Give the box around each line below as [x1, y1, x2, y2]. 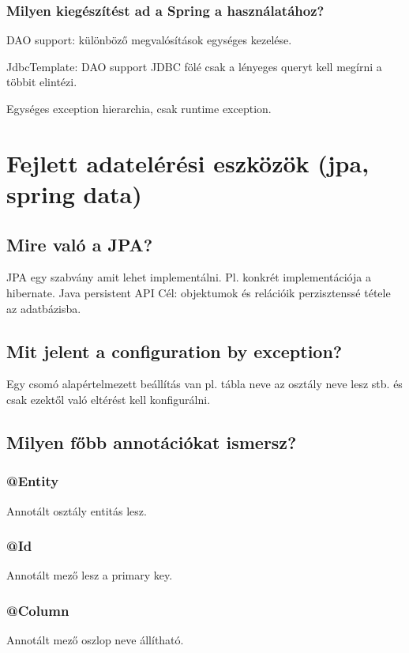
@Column [6, 600, 69, 620]
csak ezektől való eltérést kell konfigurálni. [6, 391, 211, 407]
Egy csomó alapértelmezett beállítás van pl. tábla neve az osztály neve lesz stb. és [6, 376, 403, 392]
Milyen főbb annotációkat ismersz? [6, 429, 297, 454]
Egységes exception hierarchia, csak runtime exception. [6, 100, 272, 116]
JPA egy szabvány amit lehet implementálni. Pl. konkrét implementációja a [6, 269, 371, 285]
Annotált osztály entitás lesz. [6, 502, 147, 519]
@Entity [6, 471, 59, 491]
